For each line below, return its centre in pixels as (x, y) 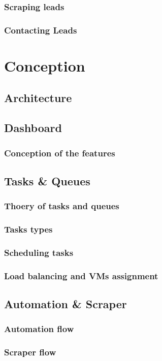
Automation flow (39, 329)
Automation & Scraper (66, 304)
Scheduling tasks (39, 252)
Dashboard (33, 128)
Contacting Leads (41, 30)
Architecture (38, 98)
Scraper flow (30, 352)
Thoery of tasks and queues (62, 206)
